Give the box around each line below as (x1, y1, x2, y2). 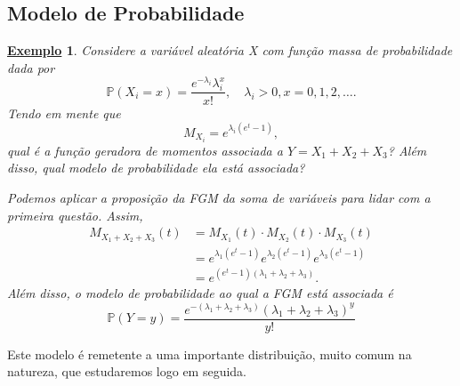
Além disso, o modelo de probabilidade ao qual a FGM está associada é (7, 284, 393, 302)
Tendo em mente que (7, 103, 121, 122)
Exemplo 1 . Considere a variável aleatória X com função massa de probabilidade (7, 41, 453, 60)
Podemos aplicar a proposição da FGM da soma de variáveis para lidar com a (7, 188, 431, 206)
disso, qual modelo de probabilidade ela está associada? (7, 158, 305, 177)
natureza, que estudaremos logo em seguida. (7, 362, 247, 381)
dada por (7, 58, 55, 76)
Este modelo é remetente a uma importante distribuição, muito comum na (7, 344, 412, 363)
